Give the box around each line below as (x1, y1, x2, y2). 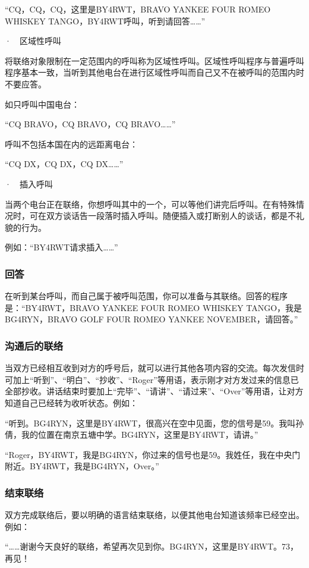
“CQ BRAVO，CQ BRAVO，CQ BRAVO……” (5, 118, 176, 130)
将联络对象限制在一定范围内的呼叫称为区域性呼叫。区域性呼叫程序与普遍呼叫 (5, 54, 304, 67)
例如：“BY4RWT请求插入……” (5, 241, 118, 253)
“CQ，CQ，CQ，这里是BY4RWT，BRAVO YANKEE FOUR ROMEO (5, 3, 271, 15)
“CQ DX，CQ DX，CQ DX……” (5, 158, 124, 170)
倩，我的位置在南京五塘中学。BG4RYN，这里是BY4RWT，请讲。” (5, 428, 258, 441)
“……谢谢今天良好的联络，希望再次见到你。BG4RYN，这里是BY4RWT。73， (5, 540, 299, 553)
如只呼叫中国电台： (5, 98, 80, 110)
